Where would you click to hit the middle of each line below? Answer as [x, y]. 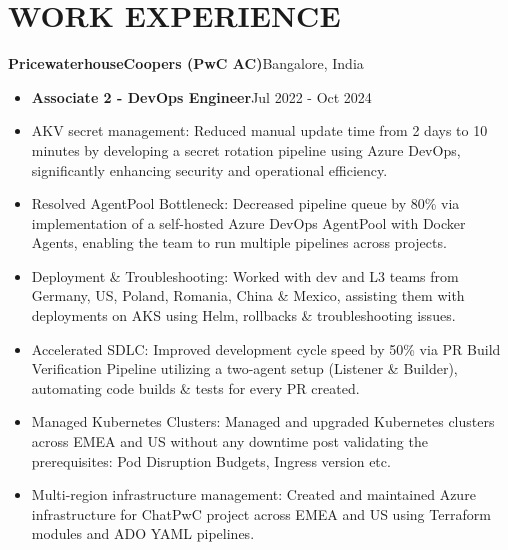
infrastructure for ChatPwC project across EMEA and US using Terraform [261, 513]
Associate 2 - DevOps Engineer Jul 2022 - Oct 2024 [201, 96]
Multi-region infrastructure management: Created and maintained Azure [253, 494]
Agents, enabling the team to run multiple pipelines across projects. [239, 242]
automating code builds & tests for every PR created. [195, 387]
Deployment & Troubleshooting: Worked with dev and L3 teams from [245, 275]
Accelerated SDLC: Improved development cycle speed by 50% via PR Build [266, 348]
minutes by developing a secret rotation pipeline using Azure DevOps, [246, 149]
